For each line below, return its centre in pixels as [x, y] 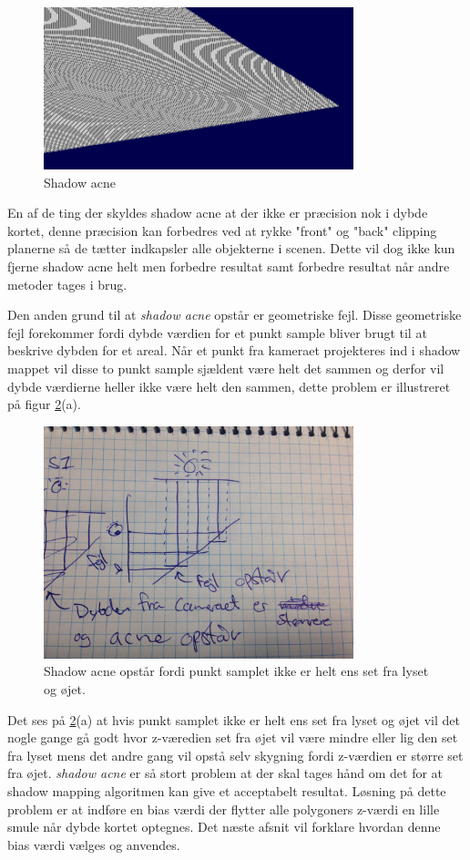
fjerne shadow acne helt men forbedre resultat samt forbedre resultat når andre [229, 266]
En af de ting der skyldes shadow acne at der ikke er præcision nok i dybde [218, 213]
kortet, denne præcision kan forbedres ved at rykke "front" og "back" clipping [222, 230]
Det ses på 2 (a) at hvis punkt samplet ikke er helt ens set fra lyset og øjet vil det [234, 719]
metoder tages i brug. [67, 284]
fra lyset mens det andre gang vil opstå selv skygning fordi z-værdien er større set [235, 755]
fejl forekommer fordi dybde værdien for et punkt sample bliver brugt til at [217, 332]
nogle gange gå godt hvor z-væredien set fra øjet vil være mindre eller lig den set [233, 737]
